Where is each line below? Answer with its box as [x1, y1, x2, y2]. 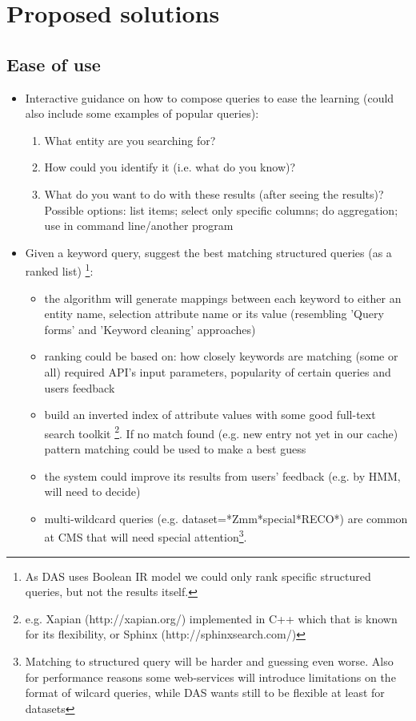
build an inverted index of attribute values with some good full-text [44, 406, 376, 423]
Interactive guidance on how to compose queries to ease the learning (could [25, 89, 394, 106]
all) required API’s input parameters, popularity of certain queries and [44, 363, 391, 380]
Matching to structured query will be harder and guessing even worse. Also [25, 652, 394, 669]
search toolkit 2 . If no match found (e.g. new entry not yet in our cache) [44, 422, 398, 441]
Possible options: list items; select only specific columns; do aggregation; [44, 201, 398, 218]
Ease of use [6, 51, 101, 76]
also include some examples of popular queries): [25, 105, 259, 122]
